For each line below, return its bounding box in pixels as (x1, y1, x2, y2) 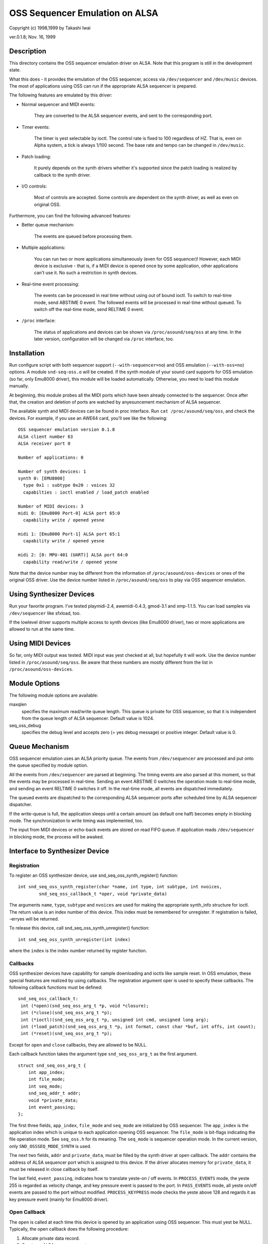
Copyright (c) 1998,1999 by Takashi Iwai (9, 25, 91, 31)
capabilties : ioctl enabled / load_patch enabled (23, 489, 149, 495)
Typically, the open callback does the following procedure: (9, 1226, 129, 1232)
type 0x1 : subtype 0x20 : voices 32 (23, 483, 115, 488)
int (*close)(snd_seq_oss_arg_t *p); (20, 1010, 113, 1016)
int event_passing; (28, 1104, 76, 1110)
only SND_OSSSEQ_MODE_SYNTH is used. (9, 1143, 92, 1149)
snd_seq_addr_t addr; (28, 1090, 81, 1096)
